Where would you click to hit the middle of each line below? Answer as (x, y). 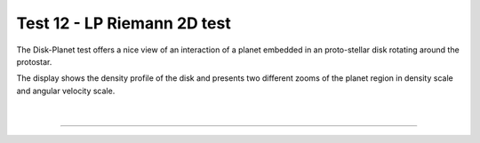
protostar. (34, 61)
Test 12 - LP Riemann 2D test (124, 23)
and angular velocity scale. (66, 91)
